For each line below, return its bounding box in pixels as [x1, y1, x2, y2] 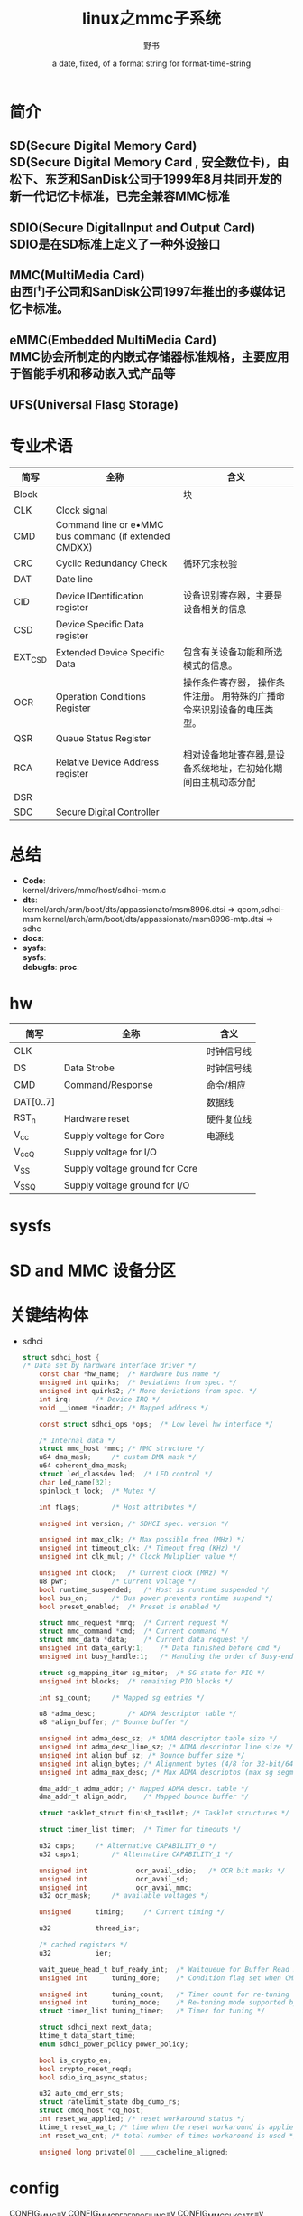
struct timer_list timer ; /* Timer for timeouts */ [39, 1825, 242, 1834]
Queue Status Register [55, 731, 151, 744]
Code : [22, 874, 46, 886]
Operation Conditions [55, 690, 146, 703]
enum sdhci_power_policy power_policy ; [39, 2040, 189, 2049]
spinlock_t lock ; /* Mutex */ [39, 1486, 157, 1495]
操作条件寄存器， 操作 [183, 675, 277, 688]
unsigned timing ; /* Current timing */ [39, 1908, 225, 1917]
